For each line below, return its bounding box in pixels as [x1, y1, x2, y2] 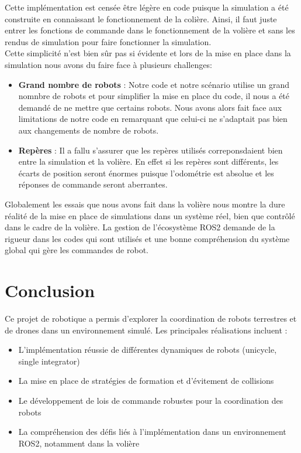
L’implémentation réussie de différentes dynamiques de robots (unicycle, [18, 343, 277, 356]
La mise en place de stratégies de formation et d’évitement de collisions [18, 374, 274, 387]
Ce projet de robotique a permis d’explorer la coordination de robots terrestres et [5, 312, 297, 324]
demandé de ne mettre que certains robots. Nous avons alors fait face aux [18, 101, 282, 113]
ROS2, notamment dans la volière [18, 437, 140, 449]
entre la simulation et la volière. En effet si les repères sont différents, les [18, 155, 279, 168]
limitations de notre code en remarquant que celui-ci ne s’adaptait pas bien [18, 113, 288, 125]
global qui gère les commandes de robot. [5, 244, 148, 256]
